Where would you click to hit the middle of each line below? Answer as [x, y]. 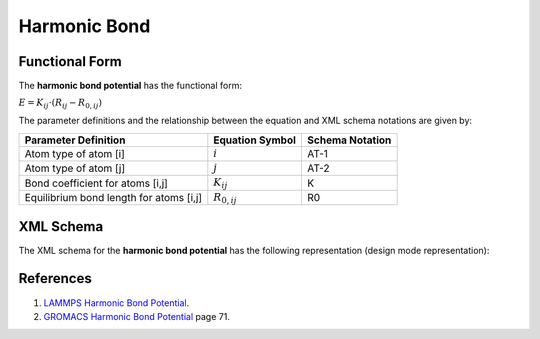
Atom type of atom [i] [74, 153]
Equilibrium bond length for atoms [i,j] [113, 197]
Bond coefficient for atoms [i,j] [96, 183]
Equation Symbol [255, 140]
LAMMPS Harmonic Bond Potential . [116, 302]
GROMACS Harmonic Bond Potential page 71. [136, 316]
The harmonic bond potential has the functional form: [130, 86]
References [55, 278]
